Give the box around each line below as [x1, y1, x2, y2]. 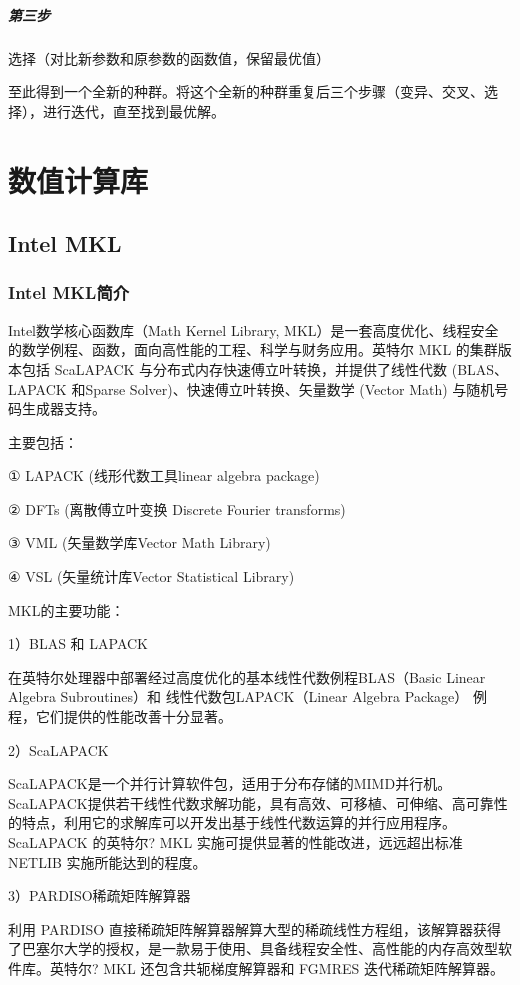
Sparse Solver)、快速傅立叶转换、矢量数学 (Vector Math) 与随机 [85, 378, 495, 399]
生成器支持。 [21, 398, 106, 419]
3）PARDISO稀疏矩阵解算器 [8, 885, 191, 906]
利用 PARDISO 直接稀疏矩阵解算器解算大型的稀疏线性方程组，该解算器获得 [8, 918, 501, 939]
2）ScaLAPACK [8, 739, 109, 760]
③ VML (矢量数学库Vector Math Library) [8, 532, 271, 553]
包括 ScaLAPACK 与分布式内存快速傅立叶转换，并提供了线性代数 [21, 358, 448, 379]
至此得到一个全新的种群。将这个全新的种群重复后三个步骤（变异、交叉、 [8, 81, 484, 102]
